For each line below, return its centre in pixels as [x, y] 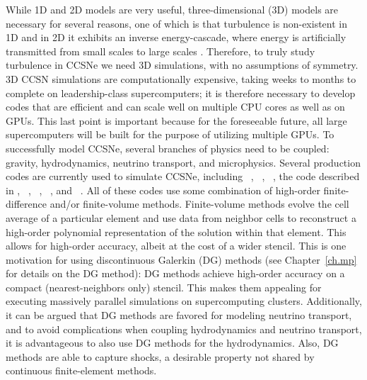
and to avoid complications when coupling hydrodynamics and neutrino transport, [184, 329]
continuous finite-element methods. [81, 370]
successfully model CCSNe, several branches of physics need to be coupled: [168, 148]
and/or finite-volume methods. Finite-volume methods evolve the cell [199, 204]
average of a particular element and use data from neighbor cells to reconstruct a [181, 217]
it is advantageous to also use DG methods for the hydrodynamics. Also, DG [172, 343]
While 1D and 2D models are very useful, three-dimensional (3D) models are [172, 9]
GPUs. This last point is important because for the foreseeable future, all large [176, 120]
